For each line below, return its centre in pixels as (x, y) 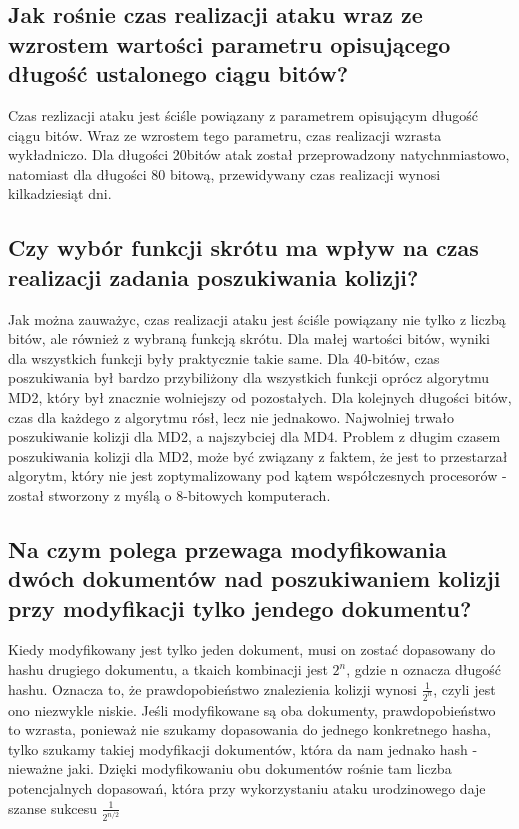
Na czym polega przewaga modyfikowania (227, 548)
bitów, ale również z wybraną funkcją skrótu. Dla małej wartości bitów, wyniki (249, 338)
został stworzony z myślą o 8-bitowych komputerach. (169, 494)
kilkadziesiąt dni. (60, 193)
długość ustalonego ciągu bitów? (178, 73)
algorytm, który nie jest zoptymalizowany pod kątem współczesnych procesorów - (257, 475)
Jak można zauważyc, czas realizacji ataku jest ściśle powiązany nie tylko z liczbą (257, 318)
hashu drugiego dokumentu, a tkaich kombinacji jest (168, 669)
